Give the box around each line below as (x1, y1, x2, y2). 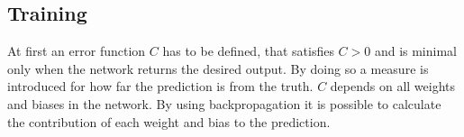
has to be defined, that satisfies (162, 41, 334, 60)
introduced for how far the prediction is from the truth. (7, 77, 314, 96)
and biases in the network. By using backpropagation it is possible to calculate (7, 94, 441, 113)
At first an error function (7, 41, 146, 60)
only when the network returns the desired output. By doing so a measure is (7, 59, 429, 78)
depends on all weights (330, 77, 456, 96)
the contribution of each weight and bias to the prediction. (7, 112, 331, 131)
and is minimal (374, 41, 457, 60)
